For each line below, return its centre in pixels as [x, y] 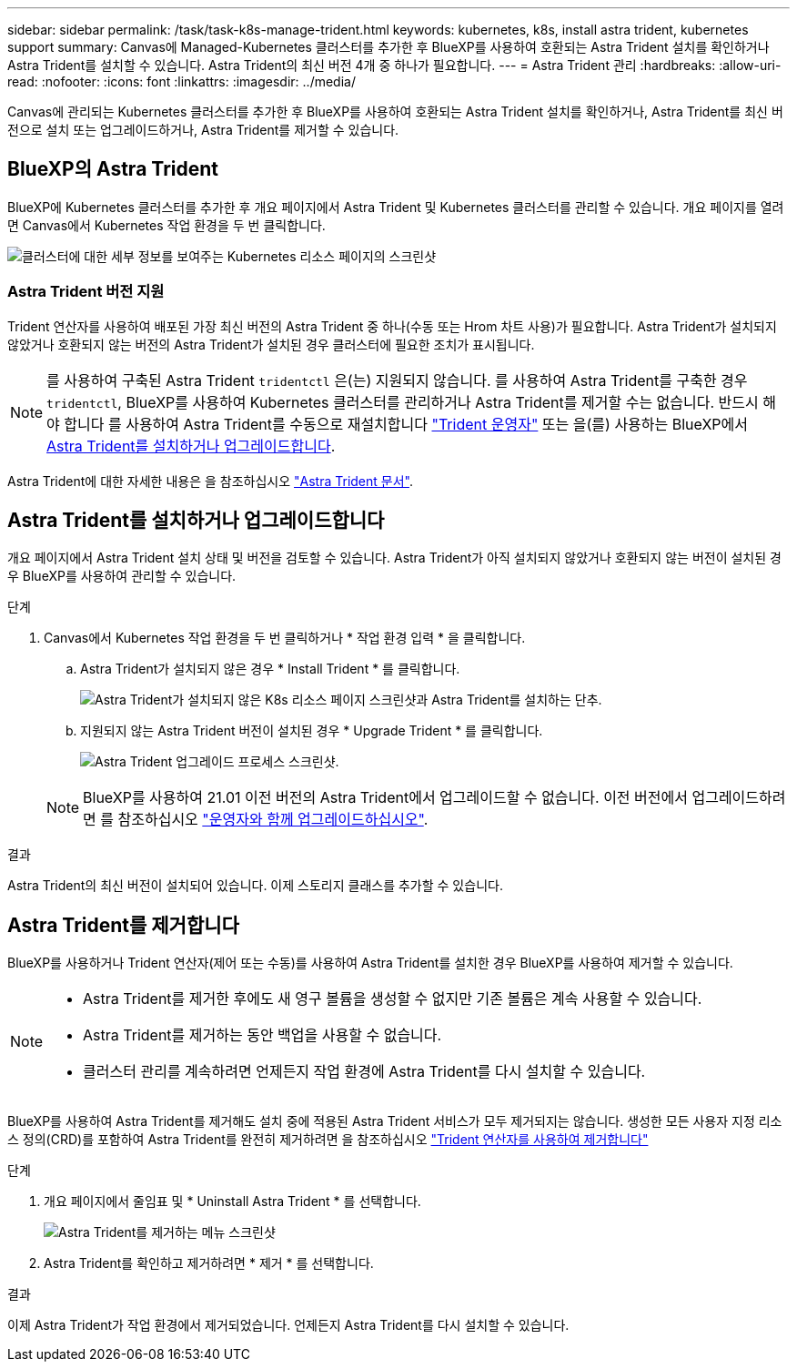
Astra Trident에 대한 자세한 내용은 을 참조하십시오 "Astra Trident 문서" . [210, 481]
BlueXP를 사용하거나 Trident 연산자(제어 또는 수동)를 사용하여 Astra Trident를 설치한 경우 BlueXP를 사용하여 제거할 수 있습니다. [370, 963]
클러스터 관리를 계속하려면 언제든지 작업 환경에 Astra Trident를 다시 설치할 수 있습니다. [364, 1072]
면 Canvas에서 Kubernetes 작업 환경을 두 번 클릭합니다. [166, 225]
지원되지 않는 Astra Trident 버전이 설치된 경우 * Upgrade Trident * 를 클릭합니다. [312, 731]
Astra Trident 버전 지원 [86, 292]
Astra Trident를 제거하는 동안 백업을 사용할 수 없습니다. [262, 1035]
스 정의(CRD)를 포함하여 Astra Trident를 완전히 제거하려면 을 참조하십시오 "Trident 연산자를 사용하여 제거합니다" [328, 1140]
